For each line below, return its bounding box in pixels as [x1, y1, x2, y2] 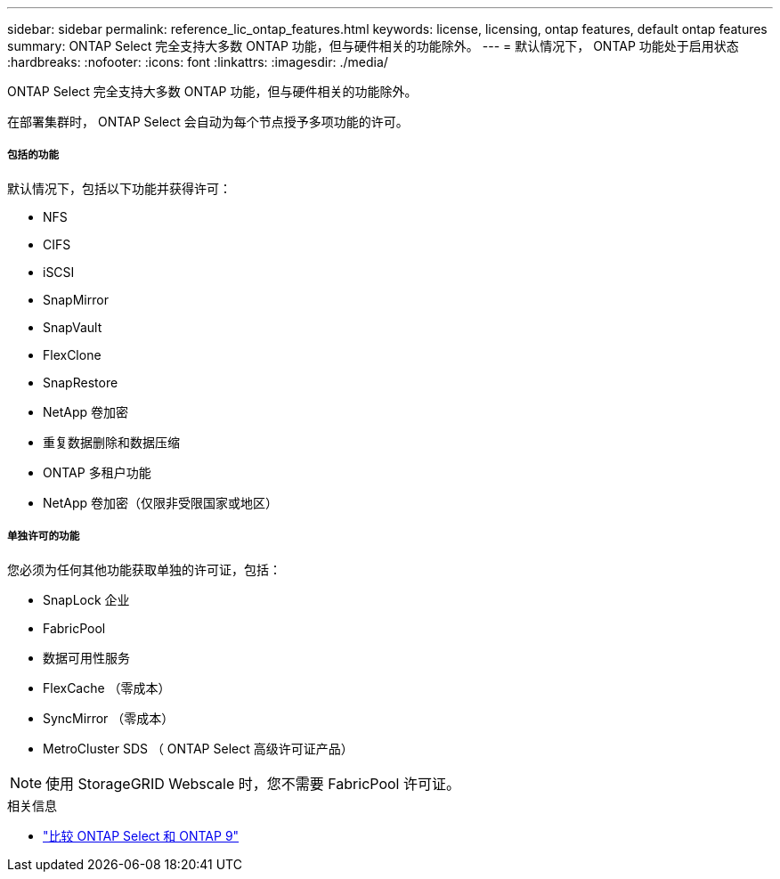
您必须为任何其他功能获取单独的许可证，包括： [7, 561, 281, 577]
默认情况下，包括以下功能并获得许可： [7, 180, 232, 196]
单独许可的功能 [7, 530, 80, 543]
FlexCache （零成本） [43, 680, 171, 696]
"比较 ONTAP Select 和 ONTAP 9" [43, 827, 240, 843]
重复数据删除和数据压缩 [43, 434, 180, 450]
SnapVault [43, 319, 102, 335]
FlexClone [43, 346, 102, 362]
